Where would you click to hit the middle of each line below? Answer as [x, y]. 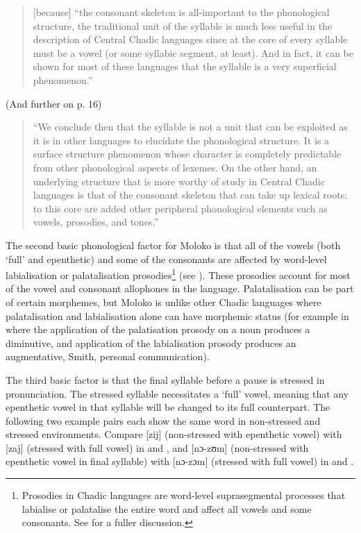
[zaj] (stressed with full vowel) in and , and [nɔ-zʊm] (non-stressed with [157, 447]
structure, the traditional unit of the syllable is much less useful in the [183, 25]
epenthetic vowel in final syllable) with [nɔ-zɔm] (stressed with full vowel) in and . [180, 461]
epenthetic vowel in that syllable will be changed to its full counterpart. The [168, 407]
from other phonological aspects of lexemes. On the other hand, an [175, 167]
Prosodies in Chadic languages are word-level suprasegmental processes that [184, 495]
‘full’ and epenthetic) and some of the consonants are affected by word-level [166, 259]
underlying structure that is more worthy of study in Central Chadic [179, 181]
